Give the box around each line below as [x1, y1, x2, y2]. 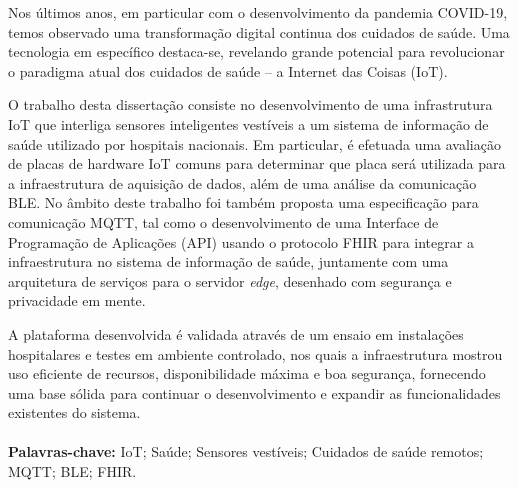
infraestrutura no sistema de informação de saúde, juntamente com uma [8, 251, 449, 272]
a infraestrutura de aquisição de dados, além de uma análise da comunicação [8, 172, 477, 193]
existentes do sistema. [8, 402, 141, 423]
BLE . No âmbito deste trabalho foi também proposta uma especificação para [8, 192, 479, 213]
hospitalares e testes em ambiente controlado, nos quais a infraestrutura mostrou [8, 343, 503, 364]
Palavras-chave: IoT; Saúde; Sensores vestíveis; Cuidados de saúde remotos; [8, 441, 484, 462]
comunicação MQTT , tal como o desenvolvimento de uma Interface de [8, 211, 439, 232]
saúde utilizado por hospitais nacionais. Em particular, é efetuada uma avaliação [8, 133, 501, 154]
